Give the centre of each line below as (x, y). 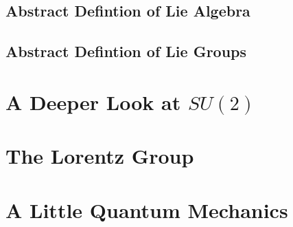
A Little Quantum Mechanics (147, 209)
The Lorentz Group (100, 156)
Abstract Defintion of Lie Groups (126, 51)
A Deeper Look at (93, 101)
